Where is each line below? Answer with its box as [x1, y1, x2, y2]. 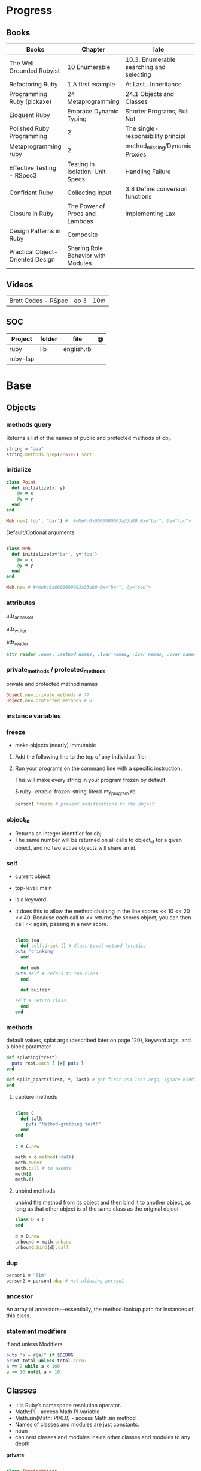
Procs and [67, 209, 96, 218]
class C [14, 1110, 34, 1116]
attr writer [6, 625, 27, 634]
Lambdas [67, 217, 94, 226]
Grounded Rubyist [9, 67, 60, 75]
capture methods [14, 1093, 58, 1100]
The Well [9, 59, 34, 67]
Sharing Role [67, 244, 103, 253]
